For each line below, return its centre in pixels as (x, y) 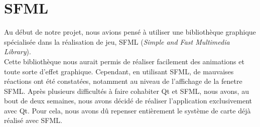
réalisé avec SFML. (33, 120)
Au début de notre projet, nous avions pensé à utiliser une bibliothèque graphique (130, 32)
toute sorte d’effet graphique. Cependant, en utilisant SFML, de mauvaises (119, 71)
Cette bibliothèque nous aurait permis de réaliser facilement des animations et (124, 61)
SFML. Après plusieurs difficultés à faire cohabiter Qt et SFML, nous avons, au (126, 91)
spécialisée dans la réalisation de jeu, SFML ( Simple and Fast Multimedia (117, 41)
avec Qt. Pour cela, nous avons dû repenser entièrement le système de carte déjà (127, 110)
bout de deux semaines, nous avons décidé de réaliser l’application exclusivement (128, 101)
